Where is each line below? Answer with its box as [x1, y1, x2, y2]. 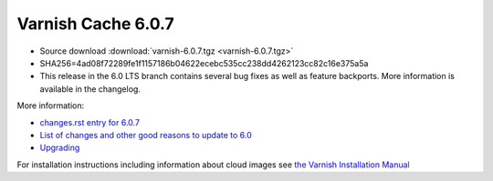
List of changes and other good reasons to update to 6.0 [39, 129, 253, 140]
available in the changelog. [39, 83, 142, 95]
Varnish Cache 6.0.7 [16, 14, 174, 34]
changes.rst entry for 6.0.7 [39, 116, 141, 127]
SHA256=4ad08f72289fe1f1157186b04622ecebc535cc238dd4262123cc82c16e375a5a [39, 57, 369, 68]
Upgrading [39, 142, 80, 154]
